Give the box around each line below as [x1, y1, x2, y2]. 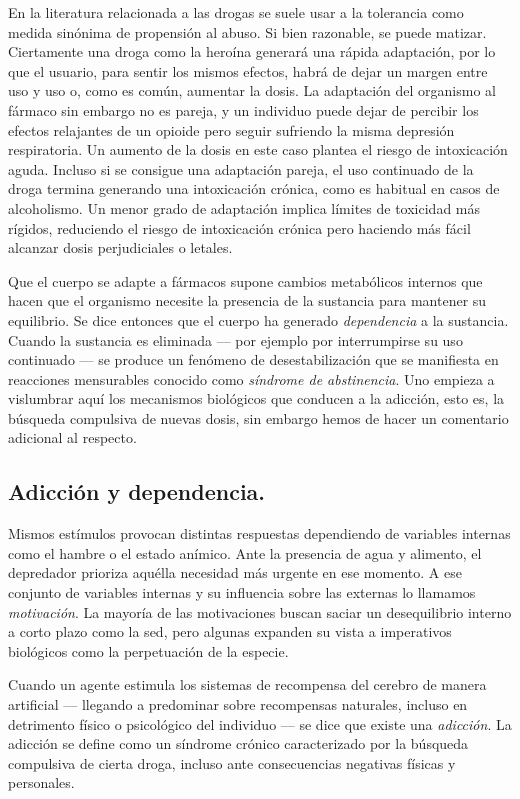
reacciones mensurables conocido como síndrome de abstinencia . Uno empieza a [8, 368, 495, 389]
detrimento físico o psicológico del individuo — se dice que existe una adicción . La [8, 713, 512, 734]
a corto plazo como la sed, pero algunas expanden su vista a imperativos [8, 621, 452, 642]
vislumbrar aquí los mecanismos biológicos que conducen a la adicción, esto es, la [8, 388, 505, 409]
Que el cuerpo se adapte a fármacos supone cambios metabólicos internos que [8, 270, 483, 291]
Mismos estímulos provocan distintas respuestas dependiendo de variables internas [8, 523, 511, 544]
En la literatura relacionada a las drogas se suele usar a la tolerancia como [8, 2, 464, 22]
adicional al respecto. [8, 427, 137, 448]
